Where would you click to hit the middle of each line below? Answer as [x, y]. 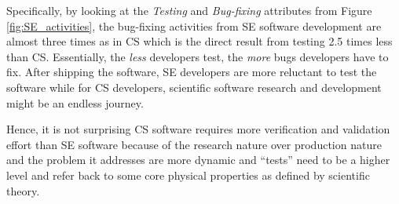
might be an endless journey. [75, 102]
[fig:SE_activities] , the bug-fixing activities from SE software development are [194, 25]
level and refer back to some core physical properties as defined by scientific [188, 175]
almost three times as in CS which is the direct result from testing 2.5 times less [199, 41]
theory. [23, 190]
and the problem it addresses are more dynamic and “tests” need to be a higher [198, 160]
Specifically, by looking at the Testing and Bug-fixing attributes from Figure [189, 10]
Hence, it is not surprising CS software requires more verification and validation [198, 129]
